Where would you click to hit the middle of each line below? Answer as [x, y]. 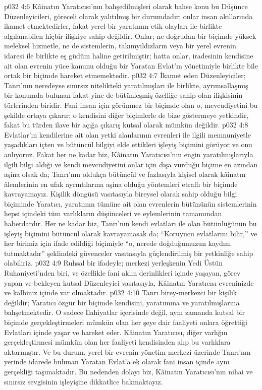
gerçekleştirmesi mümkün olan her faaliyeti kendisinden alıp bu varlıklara [117, 342]
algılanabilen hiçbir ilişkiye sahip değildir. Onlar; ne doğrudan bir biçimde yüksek [130, 36]
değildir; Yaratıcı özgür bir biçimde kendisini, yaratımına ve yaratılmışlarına [122, 302]
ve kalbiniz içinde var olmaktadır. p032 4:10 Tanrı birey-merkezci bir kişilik [121, 292]
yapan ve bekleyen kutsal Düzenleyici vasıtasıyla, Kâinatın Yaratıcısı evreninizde [129, 282]
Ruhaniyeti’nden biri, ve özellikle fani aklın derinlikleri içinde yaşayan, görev [122, 273]
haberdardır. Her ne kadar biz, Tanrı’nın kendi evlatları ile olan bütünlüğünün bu [130, 223]
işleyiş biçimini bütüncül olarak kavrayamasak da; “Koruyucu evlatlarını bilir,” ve [131, 233]
